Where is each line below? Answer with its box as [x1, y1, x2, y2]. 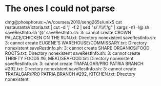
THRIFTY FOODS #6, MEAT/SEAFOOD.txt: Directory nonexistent [5, 55, 134, 61]
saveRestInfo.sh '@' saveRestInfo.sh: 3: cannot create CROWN [5, 29, 132, 35]
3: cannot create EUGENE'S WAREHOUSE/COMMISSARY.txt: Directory [5, 40, 147, 45]
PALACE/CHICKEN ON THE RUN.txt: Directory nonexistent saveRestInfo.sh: [5, 35, 157, 41]
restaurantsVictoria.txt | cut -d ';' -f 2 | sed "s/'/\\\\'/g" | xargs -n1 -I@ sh [5, 24, 150, 30]
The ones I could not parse [5, 3, 115, 14]
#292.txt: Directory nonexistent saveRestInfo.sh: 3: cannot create [5, 65, 137, 71]
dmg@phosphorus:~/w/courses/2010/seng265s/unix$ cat [5, 19, 122, 25]
